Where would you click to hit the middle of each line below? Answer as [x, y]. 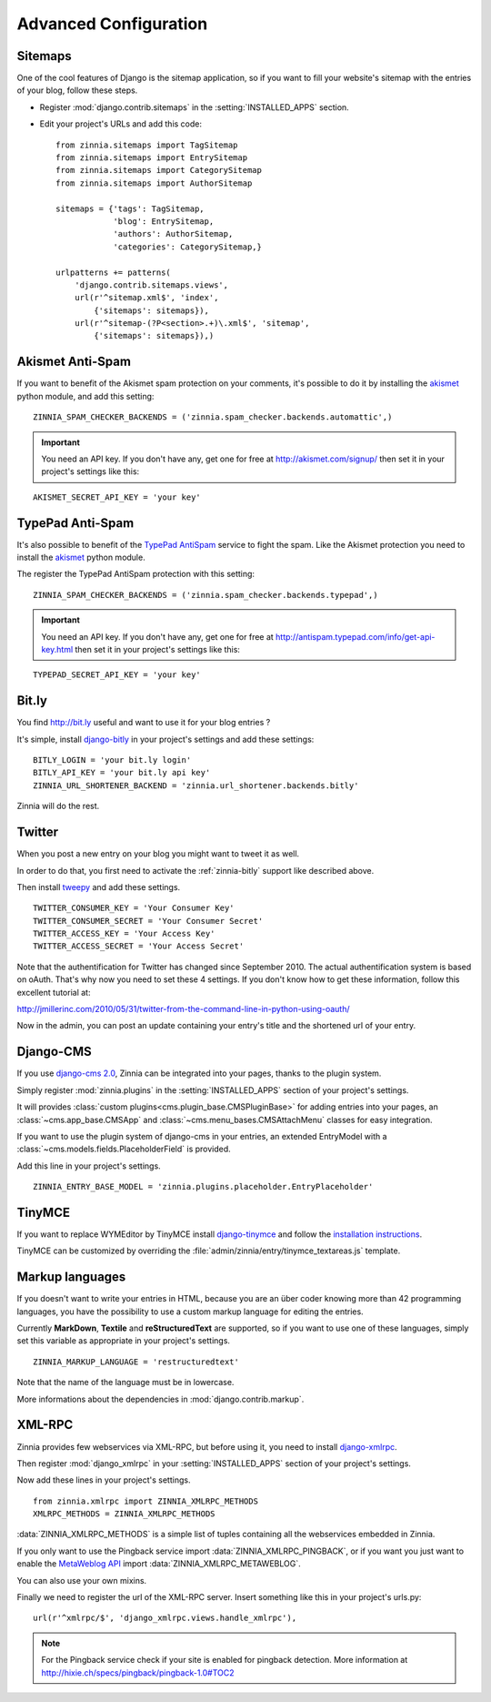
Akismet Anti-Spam [74, 362]
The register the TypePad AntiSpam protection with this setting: [135, 574]
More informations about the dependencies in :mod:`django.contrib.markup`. [160, 1399]
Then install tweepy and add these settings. [99, 886]
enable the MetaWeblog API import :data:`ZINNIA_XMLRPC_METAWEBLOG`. [159, 1564]
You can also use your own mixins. [82, 1580]
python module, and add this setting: [85, 396]
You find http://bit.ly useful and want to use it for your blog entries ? [144, 723]
